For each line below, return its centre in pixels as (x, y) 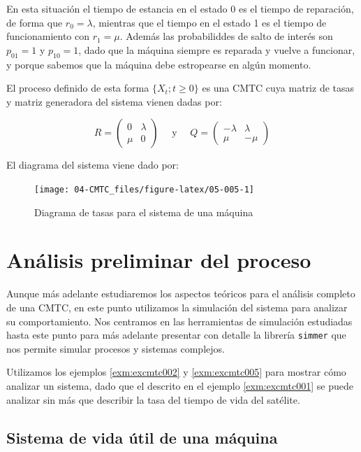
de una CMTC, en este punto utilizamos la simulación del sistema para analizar (177, 307)
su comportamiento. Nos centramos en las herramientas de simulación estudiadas (179, 321)
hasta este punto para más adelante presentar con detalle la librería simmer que (176, 335)
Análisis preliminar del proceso (159, 260)
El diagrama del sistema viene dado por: (93, 165)
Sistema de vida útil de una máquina (142, 437)
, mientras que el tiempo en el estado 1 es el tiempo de (209, 22)
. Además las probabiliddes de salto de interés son (226, 36)
